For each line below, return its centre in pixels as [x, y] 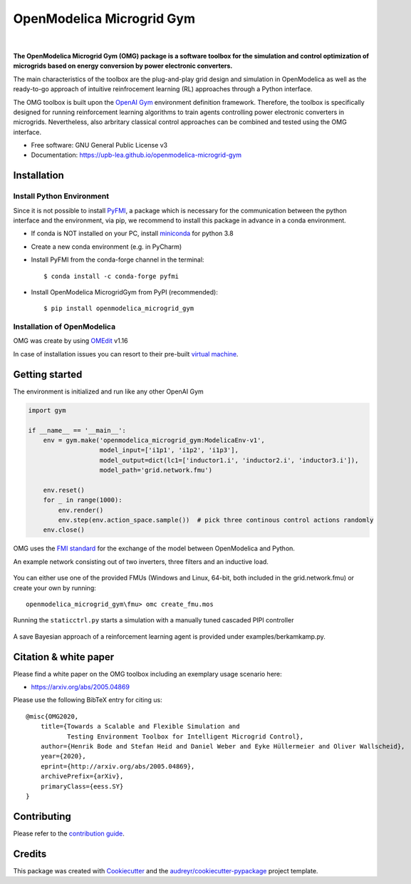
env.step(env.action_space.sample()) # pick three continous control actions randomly [216, 520]
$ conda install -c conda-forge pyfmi [111, 276]
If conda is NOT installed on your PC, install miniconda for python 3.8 [132, 233]
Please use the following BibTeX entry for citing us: [88, 700]
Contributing [42, 816]
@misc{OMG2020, [52, 716]
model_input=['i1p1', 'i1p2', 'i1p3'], [169, 450]
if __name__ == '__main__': [77, 430]
